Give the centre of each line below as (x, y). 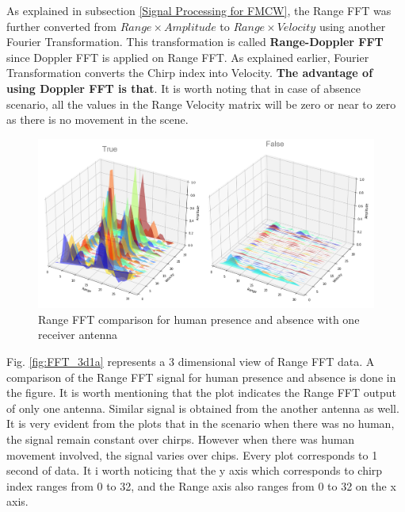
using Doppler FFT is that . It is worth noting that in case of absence (183, 88)
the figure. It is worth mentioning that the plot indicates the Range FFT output (202, 393)
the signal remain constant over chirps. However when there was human (181, 439)
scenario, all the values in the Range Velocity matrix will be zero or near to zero (201, 104)
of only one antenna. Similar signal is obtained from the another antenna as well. (203, 408)
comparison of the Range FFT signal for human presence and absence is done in (201, 377)
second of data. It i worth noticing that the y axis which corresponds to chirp (195, 470)
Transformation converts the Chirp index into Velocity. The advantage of (190, 73)
